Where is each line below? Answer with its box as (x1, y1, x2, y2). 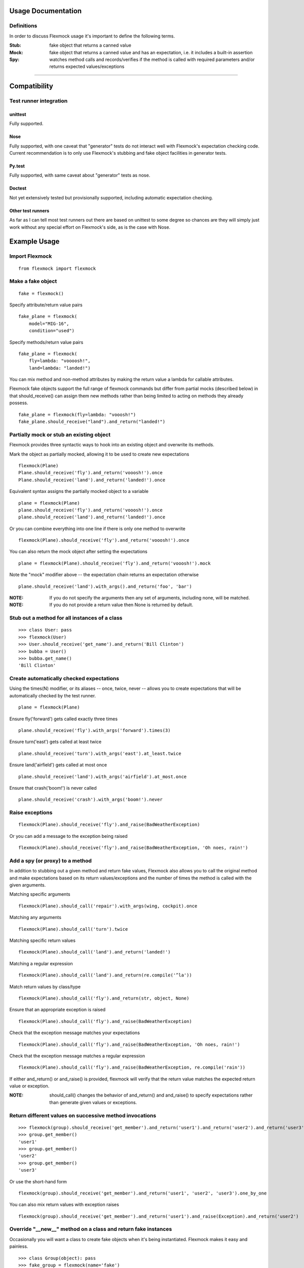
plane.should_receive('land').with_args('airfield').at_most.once (18, 773, 187, 780)
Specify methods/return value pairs (9, 339, 84, 345)
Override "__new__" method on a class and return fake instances (9, 1225, 172, 1232)
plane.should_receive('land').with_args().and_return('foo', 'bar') (18, 583, 192, 589)
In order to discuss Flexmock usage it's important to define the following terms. (9, 33, 175, 39)
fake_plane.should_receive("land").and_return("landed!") (18, 419, 166, 425)
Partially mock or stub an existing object (9, 431, 111, 438)
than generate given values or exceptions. (49, 1099, 137, 1105)
